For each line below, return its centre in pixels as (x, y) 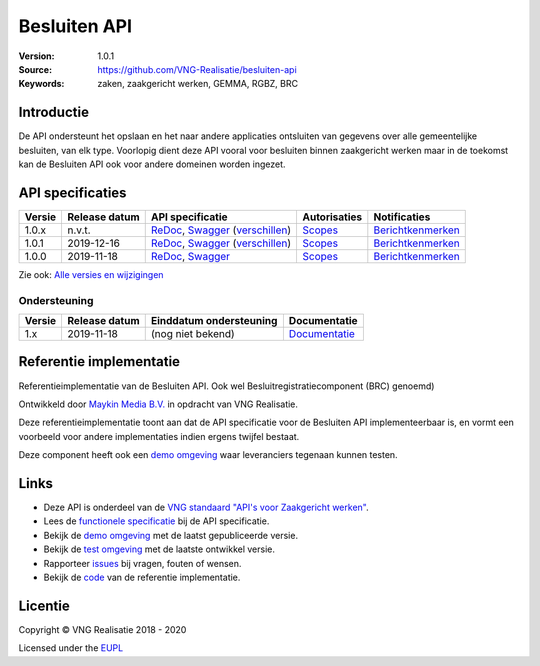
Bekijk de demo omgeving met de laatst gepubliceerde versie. (171, 535)
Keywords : (41, 84)
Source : (35, 69)
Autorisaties (332, 217)
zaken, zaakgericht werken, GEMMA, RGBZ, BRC (198, 84)
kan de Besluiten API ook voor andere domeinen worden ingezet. (152, 164)
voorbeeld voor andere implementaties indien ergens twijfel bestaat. (159, 436)
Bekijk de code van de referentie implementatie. (142, 577)
